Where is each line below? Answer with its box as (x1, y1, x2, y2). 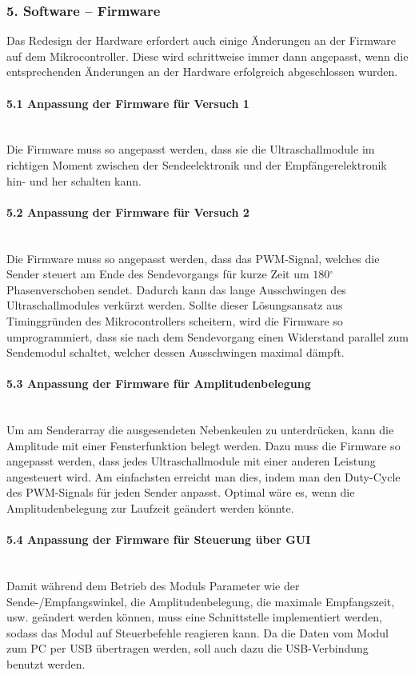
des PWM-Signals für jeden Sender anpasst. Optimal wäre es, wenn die (6, 484, 355, 501)
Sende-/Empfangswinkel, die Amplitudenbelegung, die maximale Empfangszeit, (6, 593, 395, 609)
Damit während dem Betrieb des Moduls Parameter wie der (6, 577, 300, 594)
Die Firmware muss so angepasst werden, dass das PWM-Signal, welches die (6, 250, 380, 266)
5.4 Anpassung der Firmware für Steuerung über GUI (6, 531, 311, 548)
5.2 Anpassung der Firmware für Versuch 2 (6, 203, 249, 220)
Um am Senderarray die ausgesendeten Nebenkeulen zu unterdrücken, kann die (6, 421, 394, 438)
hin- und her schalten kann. (6, 172, 142, 189)
